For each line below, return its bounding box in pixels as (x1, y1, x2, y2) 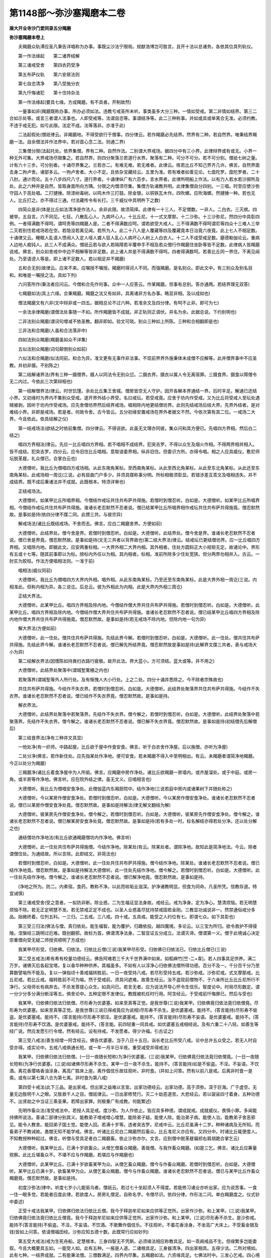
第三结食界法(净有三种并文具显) (18, 735, 83, 741)
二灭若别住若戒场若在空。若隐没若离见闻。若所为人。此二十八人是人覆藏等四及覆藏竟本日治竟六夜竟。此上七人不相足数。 (9, 227, 260, 233)
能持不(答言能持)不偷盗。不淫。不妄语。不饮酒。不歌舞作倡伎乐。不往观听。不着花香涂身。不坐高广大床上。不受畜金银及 (9, 1222, 259, 1228)
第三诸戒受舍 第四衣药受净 (18, 62, 80, 68)
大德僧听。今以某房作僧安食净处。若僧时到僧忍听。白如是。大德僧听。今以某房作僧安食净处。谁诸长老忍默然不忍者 (18, 795, 255, 801)
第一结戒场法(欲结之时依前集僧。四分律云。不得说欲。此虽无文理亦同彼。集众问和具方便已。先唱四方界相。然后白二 (18, 425, 257, 431)
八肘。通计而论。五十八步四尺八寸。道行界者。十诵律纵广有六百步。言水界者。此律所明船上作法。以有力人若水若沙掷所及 (9, 176, 260, 182)
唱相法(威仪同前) (18, 567, 53, 573)
